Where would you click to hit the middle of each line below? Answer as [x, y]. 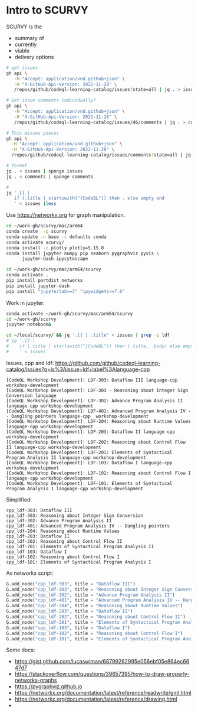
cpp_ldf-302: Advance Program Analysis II [59, 520]
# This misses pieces [33, 133]
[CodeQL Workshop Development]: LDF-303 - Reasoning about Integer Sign [97, 390]
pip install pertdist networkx [44, 281]
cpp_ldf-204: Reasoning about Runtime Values [63, 531]
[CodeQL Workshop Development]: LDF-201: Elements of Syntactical [89, 452]
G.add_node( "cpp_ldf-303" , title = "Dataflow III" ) [71, 584]
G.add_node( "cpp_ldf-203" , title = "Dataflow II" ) [70, 611]
